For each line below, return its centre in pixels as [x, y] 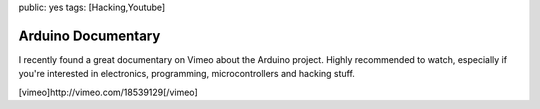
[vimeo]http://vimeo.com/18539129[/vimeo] [108, 92]
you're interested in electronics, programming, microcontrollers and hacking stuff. [186, 74]
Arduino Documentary [89, 35]
